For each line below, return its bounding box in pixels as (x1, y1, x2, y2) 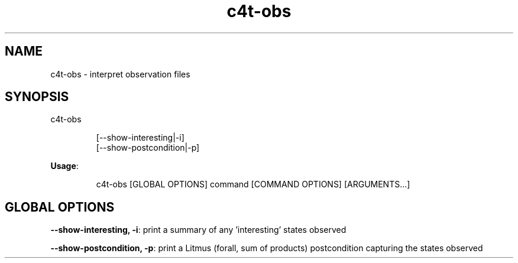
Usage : (50, 161, 79, 171)
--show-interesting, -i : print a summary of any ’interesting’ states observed (50, 225, 347, 235)
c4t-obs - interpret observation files (50, 69, 190, 79)
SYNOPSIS (5, 89, 69, 105)
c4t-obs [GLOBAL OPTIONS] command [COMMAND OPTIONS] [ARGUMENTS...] (96, 179, 410, 190)
